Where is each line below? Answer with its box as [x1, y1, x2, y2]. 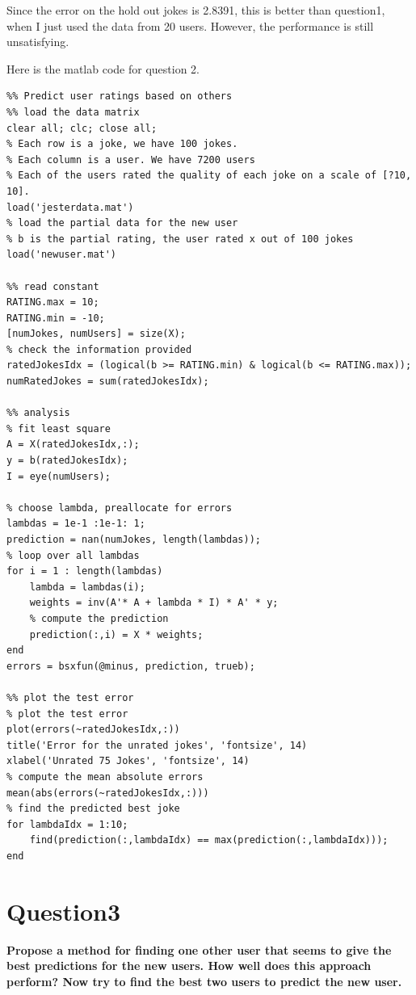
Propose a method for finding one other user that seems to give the [6, 941, 392, 958]
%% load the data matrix [6, 106, 140, 118]
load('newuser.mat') [6, 249, 117, 261]
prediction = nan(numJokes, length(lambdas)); [6, 534, 261, 545]
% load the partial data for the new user [6, 217, 238, 229]
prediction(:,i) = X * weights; [29, 628, 204, 640]
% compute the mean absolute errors [6, 770, 204, 783]
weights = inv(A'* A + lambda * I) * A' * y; [29, 597, 279, 609]
